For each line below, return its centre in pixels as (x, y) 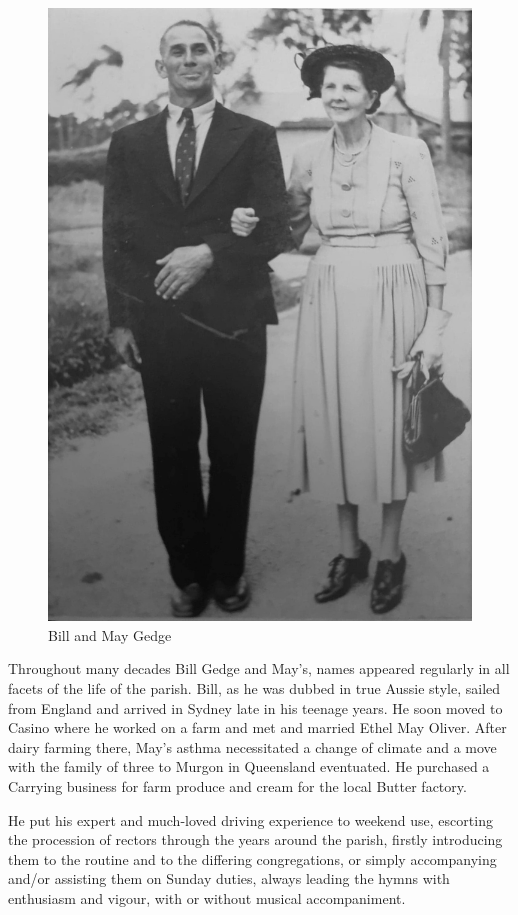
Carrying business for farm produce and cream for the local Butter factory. (237, 785)
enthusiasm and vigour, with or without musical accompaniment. (207, 897)
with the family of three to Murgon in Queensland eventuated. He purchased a (249, 766)
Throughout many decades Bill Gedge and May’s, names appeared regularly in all (259, 668)
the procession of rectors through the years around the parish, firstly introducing (255, 839)
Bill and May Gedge (110, 634)
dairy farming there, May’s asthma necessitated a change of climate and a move (252, 746)
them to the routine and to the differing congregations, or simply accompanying (252, 858)
